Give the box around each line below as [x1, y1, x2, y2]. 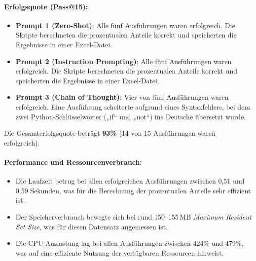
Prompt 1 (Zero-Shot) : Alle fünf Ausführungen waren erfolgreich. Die [15, 20, 235, 30]
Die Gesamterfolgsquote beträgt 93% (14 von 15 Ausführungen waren [4, 128, 216, 138]
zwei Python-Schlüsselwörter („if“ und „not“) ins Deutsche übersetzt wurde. [15, 111, 246, 121]
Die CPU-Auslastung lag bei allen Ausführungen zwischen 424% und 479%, [15, 238, 244, 248]
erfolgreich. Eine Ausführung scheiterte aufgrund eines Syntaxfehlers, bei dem [15, 101, 251, 112]
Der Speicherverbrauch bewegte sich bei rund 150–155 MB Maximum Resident [15, 211, 252, 222]
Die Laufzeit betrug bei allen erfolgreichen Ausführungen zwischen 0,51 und [15, 176, 245, 186]
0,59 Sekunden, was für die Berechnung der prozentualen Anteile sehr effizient [15, 185, 251, 195]
